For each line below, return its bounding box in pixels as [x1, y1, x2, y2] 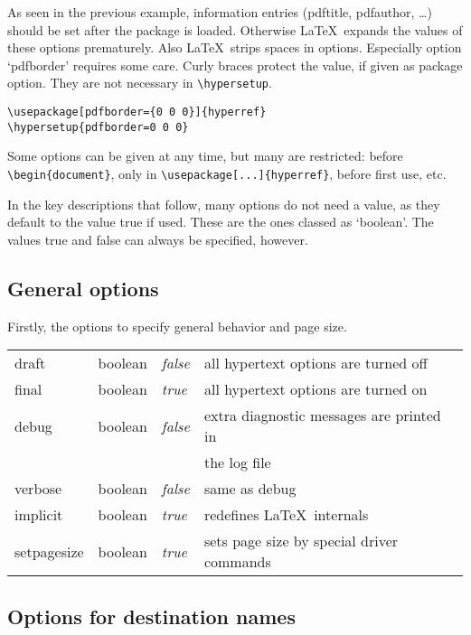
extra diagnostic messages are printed [203, 405, 441, 426]
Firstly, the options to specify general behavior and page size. [7, 316, 347, 335]
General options [7, 274, 159, 302]
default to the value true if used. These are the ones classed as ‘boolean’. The [7, 212, 434, 231]
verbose [14, 478, 62, 500]
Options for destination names [7, 602, 296, 630]
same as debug [203, 478, 297, 500]
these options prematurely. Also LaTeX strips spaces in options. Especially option [7, 38, 462, 57]
